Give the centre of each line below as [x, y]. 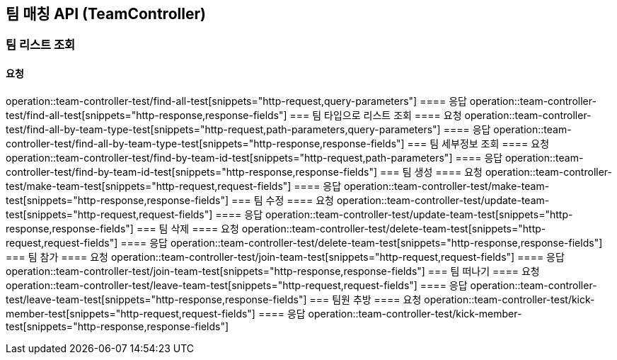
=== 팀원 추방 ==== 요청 [365, 299]
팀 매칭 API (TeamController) [106, 14]
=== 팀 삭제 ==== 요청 [188, 228]
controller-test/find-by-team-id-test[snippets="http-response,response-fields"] [192, 171]
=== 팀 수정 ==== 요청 [282, 200]
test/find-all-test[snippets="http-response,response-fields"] [146, 115]
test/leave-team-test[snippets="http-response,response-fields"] [156, 299]
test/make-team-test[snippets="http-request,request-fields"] [149, 186]
